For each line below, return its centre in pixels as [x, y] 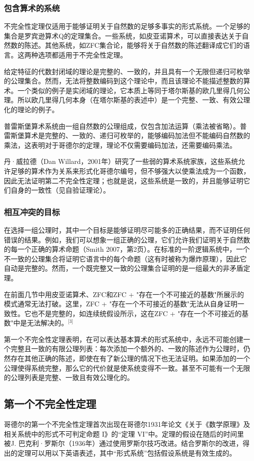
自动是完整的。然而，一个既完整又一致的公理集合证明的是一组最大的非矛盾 [124, 268]
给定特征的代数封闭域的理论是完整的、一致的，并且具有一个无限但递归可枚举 [127, 71]
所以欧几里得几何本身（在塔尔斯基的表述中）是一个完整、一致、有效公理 [134, 100]
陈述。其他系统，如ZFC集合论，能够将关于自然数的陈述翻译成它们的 [134, 45]
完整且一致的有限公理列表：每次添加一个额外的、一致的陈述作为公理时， [127, 349]
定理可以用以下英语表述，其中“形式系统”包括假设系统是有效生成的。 [127, 452]
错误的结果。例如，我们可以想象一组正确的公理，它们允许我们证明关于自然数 [127, 239]
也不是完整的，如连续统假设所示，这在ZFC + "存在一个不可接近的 [136, 313]
